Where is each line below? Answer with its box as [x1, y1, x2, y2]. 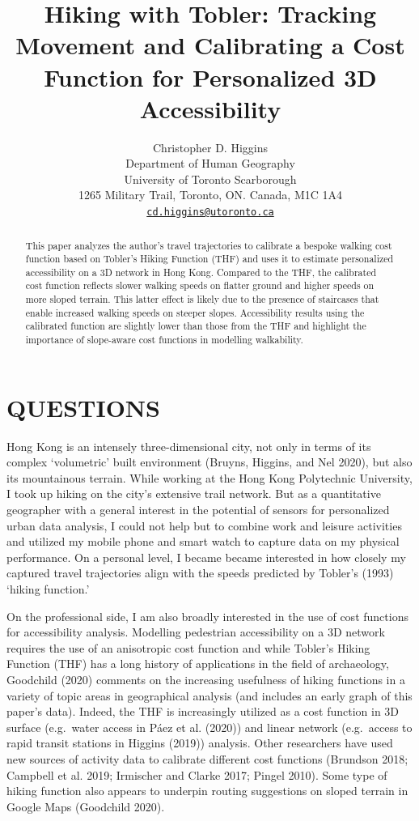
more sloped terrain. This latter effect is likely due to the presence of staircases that [25, 292, 379, 306]
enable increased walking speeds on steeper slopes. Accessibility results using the [25, 305, 365, 319]
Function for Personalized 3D [44, 60, 377, 93]
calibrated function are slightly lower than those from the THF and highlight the [25, 319, 366, 333]
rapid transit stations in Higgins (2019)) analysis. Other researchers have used [6, 734, 393, 751]
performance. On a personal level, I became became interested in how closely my [6, 548, 406, 565]
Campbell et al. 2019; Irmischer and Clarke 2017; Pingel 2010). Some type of [6, 766, 387, 783]
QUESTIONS [6, 390, 160, 423]
